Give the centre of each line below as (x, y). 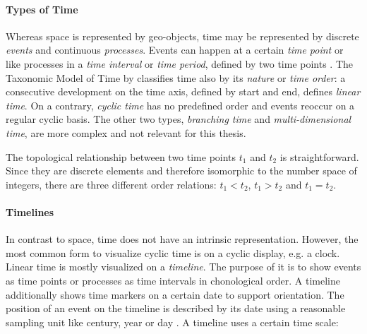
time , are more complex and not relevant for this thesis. (126, 132)
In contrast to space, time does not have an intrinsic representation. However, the (182, 239)
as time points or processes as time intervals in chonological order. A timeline (173, 280)
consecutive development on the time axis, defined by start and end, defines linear (183, 91)
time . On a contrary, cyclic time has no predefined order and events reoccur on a (180, 105)
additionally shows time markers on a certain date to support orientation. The (175, 294)
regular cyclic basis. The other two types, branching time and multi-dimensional (179, 119)
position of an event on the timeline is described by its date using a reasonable (176, 308)
